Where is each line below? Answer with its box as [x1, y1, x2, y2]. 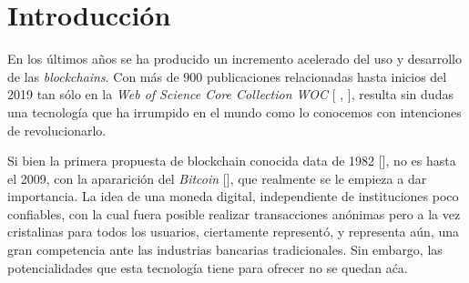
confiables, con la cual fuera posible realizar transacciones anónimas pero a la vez [7, 204, 461, 223]
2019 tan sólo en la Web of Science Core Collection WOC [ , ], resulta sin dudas [7, 85, 454, 104]
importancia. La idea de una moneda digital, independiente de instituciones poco [7, 187, 459, 206]
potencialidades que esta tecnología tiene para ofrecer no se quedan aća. [7, 258, 408, 277]
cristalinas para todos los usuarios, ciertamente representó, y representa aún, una [7, 222, 459, 241]
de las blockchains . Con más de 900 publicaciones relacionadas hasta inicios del [7, 66, 447, 86]
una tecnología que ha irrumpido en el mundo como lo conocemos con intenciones [7, 102, 462, 121]
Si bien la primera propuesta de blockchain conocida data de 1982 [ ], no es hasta [7, 151, 456, 170]
